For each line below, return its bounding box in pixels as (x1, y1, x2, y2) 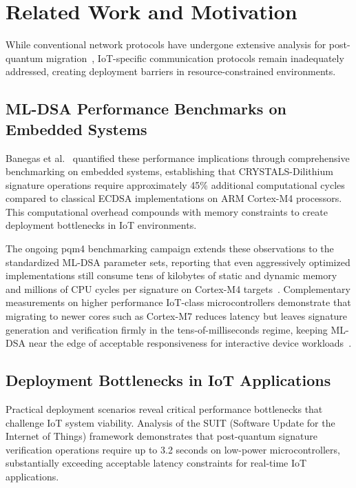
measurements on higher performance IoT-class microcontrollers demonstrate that (6, 295, 351, 309)
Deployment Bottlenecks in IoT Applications (6, 369, 331, 391)
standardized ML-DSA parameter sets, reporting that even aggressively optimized (6, 254, 350, 269)
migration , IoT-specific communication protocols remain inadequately (46, 50, 344, 65)
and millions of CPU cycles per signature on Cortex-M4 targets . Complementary (6, 281, 350, 296)
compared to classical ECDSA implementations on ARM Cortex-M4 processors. (6, 191, 342, 205)
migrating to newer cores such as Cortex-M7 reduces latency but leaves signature (6, 309, 348, 323)
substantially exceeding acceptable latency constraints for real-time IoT (6, 456, 307, 470)
